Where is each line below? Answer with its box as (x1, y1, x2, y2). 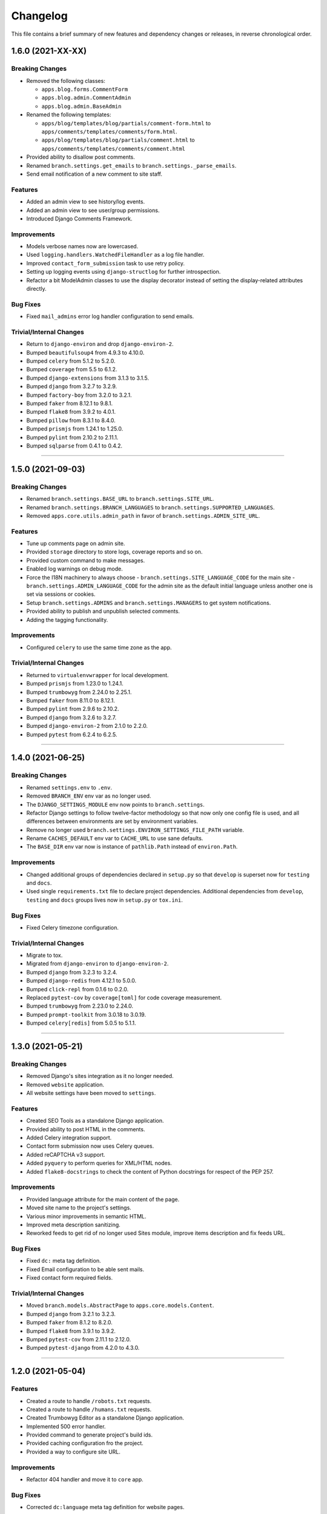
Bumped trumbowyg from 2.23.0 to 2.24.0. (26, 1002, 133, 1010)
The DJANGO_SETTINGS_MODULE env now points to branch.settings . (26, 801, 205, 808)
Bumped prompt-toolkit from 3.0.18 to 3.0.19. (26, 1011, 147, 1018)
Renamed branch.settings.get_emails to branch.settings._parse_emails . (26, 162, 237, 169)
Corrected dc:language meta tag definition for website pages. (26, 1504, 185, 1511)
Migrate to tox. (26, 951, 63, 959)
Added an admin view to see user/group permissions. (26, 207, 160, 214)
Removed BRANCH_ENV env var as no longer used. (26, 792, 151, 799)
